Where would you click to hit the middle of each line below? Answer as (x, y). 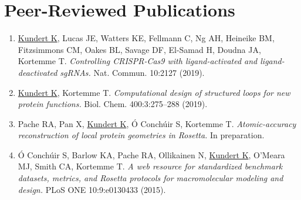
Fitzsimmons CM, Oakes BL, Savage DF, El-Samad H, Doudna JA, (139, 49)
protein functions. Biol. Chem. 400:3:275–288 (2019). (113, 104)
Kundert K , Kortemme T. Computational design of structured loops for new (154, 92)
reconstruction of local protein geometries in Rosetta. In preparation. (141, 135)
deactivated (38, 72)
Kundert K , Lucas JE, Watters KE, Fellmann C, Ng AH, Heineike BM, (146, 38)
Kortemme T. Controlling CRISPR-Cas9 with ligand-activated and (138, 61)
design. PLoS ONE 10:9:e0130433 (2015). (92, 189)
